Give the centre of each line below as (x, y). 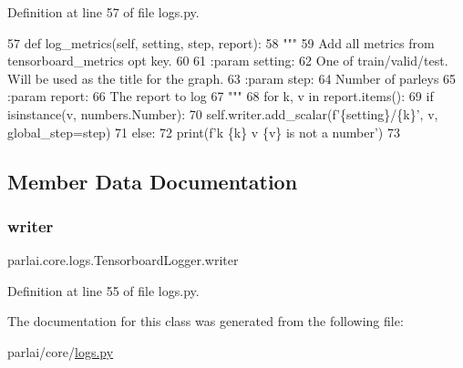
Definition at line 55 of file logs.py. (103, 290)
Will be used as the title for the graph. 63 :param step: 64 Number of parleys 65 (232, 78)
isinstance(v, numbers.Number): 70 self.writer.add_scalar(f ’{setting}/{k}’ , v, (223, 113)
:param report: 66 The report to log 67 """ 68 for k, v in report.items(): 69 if (221, 96)
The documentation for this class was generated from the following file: (206, 321)
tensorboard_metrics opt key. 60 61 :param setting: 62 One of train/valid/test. (228, 61)
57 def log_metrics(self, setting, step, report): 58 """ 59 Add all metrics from (221, 42)
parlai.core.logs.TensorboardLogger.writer (123, 260)
